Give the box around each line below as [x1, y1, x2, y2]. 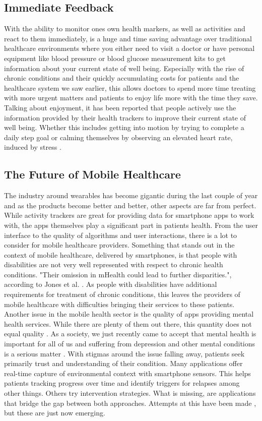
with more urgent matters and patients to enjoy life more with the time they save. [4, 92, 258, 103]
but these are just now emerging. [4, 407, 105, 418]
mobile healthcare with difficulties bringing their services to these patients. [4, 298, 235, 309]
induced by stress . [4, 142, 61, 152]
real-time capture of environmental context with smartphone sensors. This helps [4, 368, 251, 378]
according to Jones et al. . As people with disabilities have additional [4, 279, 217, 289]
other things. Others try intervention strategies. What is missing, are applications [4, 388, 256, 398]
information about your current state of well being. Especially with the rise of [4, 63, 244, 73]
